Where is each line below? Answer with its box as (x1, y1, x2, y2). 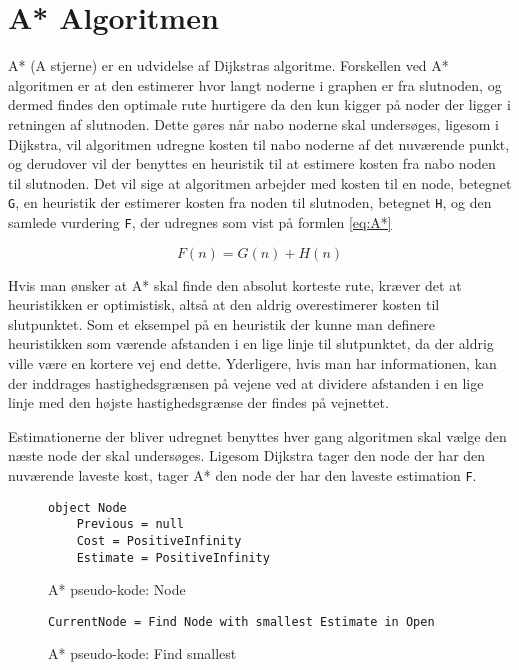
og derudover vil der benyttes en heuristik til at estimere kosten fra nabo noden (8, 153, 496, 174)
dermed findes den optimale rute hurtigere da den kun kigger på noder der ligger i (8, 94, 511, 115)
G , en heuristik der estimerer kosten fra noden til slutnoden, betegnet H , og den (8, 192, 492, 213)
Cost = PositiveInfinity (76, 533, 242, 548)
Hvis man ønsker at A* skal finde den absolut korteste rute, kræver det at (8, 274, 462, 295)
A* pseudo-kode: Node (48, 579, 186, 600)
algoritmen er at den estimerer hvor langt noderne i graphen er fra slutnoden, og (8, 74, 502, 95)
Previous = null (76, 517, 185, 532)
